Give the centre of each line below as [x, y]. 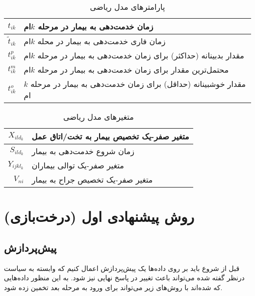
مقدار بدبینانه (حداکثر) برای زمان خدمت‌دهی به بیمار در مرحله [141, 55]
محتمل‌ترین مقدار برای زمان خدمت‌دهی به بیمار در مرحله [133, 69]
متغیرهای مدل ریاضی [98, 117]
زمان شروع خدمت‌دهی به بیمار [83, 151]
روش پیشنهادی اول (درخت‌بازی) [99, 216]
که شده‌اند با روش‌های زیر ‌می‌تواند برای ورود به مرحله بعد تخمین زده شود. [113, 287]
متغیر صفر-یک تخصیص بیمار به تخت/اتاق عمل [110, 136]
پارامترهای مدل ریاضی [127, 7]
